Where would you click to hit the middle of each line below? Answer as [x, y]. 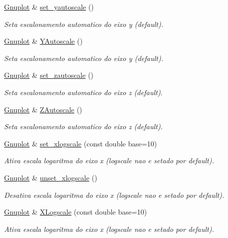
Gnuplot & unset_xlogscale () [51, 177]
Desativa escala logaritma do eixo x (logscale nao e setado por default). [114, 195]
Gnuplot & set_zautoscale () [49, 75]
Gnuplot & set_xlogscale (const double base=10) [81, 143]
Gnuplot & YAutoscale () [43, 41]
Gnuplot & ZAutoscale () [43, 109]
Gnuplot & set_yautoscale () [49, 7]
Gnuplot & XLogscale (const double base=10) [76, 212]
